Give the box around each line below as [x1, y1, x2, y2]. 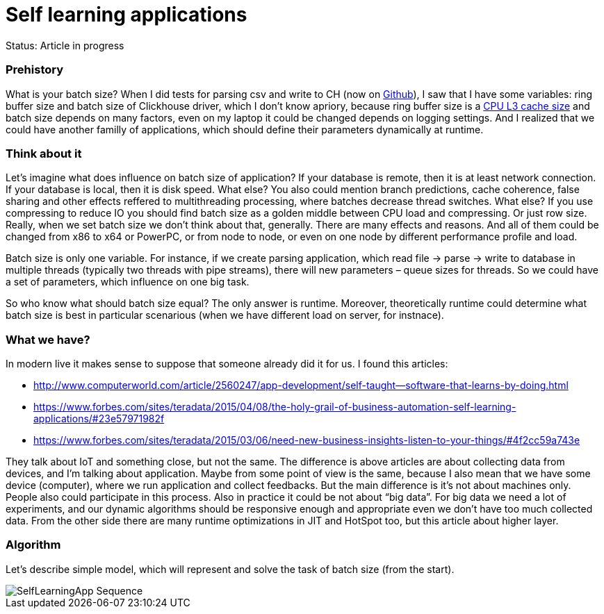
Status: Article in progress [6, 39, 124, 51]
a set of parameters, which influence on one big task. [6, 276, 250, 288]
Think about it [6, 146, 82, 160]
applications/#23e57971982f [33, 413, 165, 424]
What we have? [6, 332, 90, 347]
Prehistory [6, 63, 64, 77]
